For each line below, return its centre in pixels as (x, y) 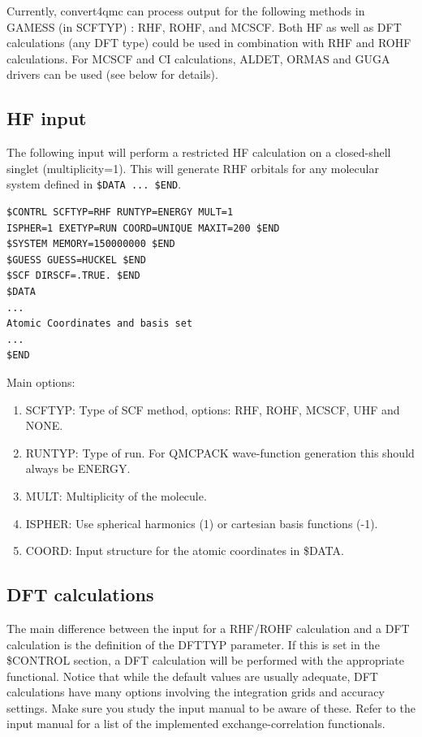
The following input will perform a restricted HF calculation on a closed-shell (199, 152)
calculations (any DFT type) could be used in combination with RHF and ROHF (209, 43)
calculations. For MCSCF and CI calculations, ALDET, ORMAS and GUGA (198, 58)
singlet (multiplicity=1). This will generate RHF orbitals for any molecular (193, 168)
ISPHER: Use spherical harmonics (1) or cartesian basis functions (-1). (202, 523)
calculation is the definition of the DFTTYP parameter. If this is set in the (193, 644)
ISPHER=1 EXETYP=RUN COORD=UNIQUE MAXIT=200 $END (143, 228)
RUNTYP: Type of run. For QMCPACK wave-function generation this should (220, 452)
